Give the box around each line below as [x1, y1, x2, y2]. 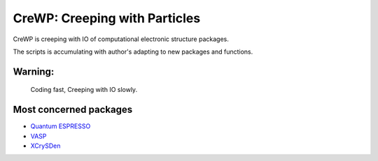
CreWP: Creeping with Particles [13, 10, 201, 26]
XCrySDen [30, 141, 61, 150]
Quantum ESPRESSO [30, 122, 91, 130]
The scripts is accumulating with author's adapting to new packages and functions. [13, 47, 253, 56]
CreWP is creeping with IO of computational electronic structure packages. [13, 35, 229, 43]
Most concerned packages [13, 104, 133, 116]
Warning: [13, 66, 55, 77]
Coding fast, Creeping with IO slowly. [30, 86, 138, 94]
